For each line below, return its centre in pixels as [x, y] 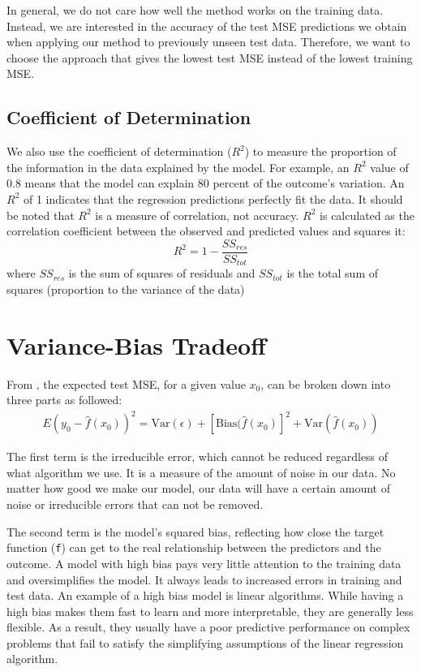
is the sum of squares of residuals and [162, 273]
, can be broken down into [326, 383]
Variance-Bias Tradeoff [136, 345]
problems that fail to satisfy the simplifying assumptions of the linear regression [205, 642]
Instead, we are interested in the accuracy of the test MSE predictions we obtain [207, 26]
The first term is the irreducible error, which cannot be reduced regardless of [198, 457]
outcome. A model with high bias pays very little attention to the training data [204, 563]
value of [389, 167]
